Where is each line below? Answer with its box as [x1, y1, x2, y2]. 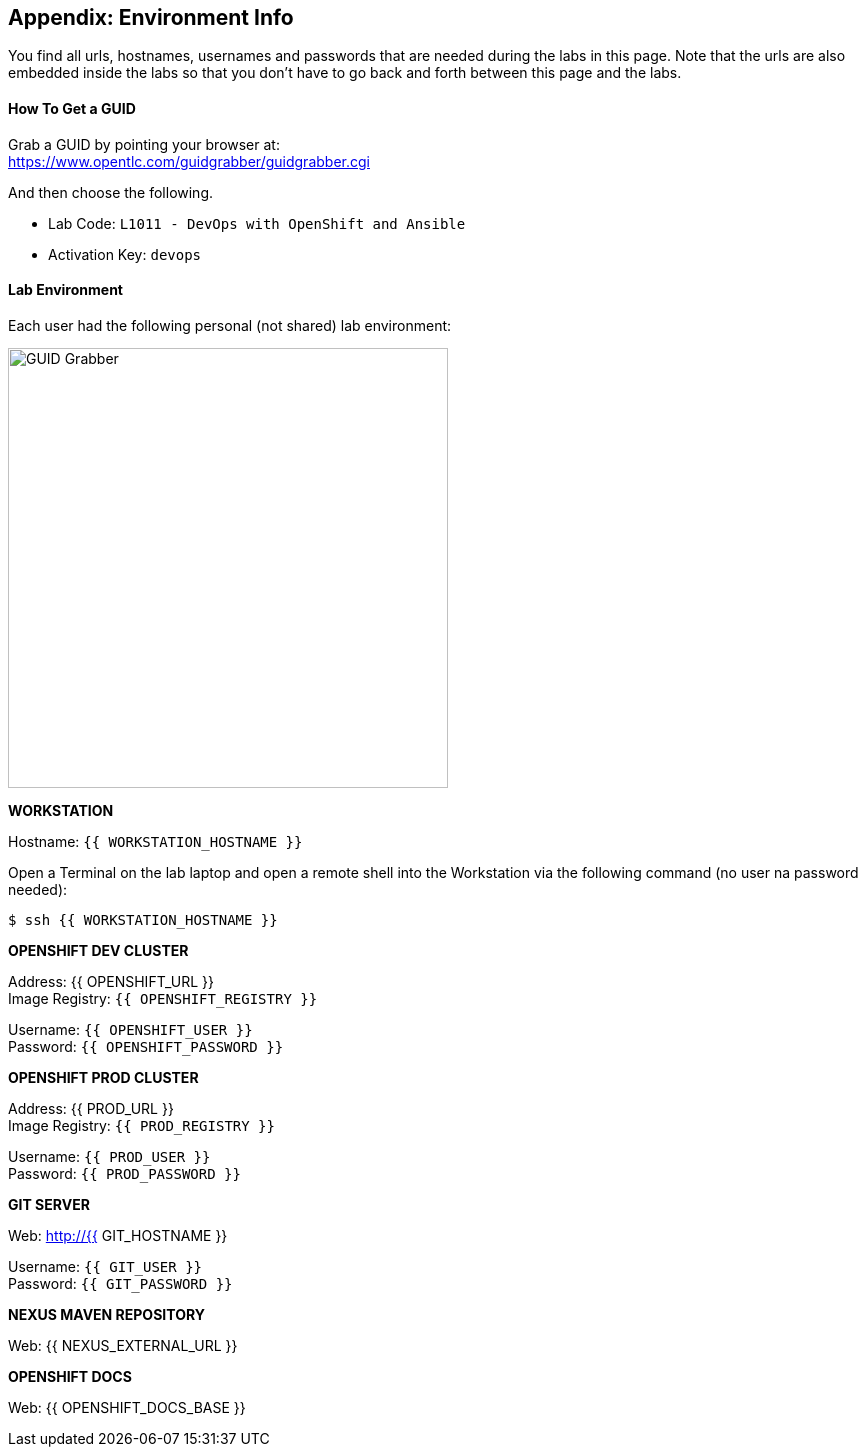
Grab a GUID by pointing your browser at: [8, 135, 280, 153]
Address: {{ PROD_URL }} [8, 1099, 174, 1117]
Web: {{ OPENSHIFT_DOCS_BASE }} [8, 1398, 246, 1416]
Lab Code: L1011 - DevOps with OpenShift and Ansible [48, 214, 466, 232]
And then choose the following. [8, 183, 214, 201]
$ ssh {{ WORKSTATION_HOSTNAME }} [8, 911, 278, 928]
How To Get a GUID [8, 100, 136, 118]
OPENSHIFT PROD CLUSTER [8, 1068, 199, 1086]
